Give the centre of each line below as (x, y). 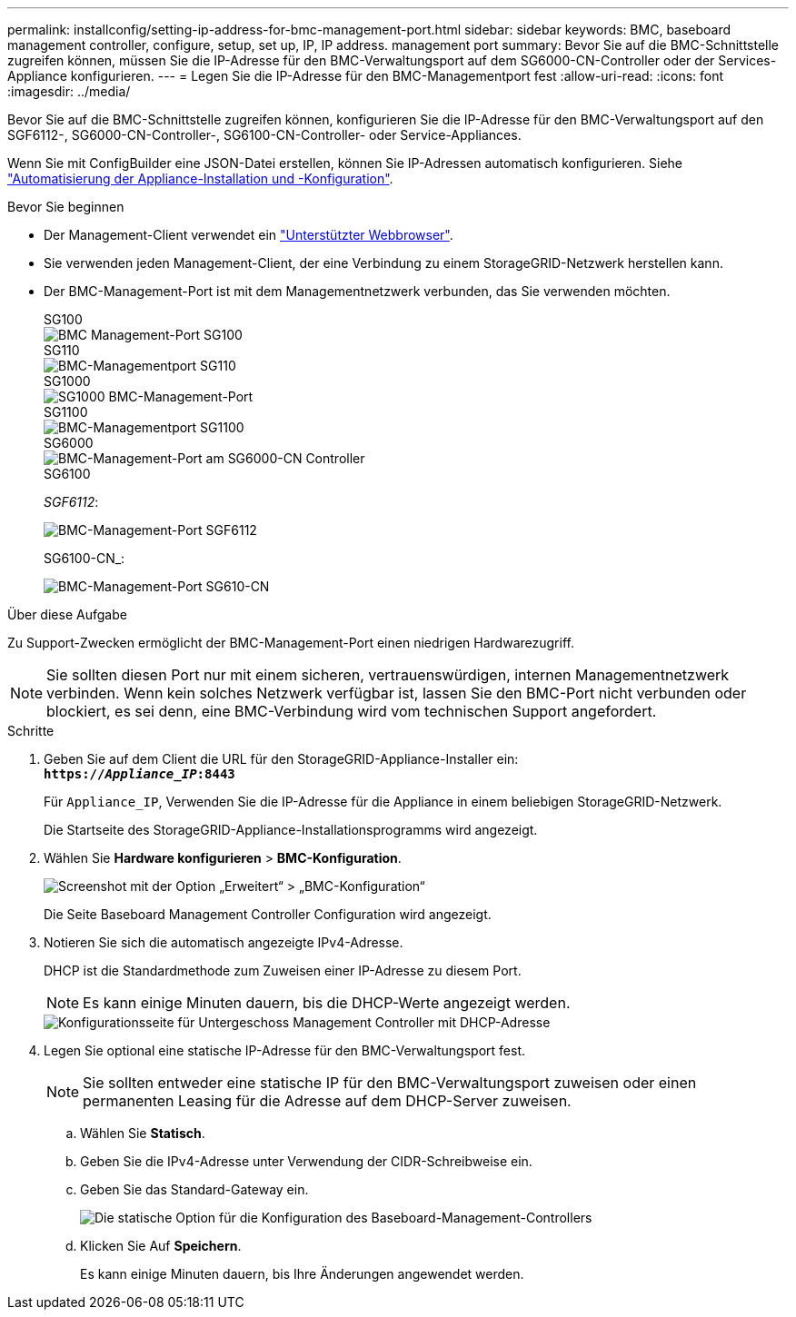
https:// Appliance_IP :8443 (139, 774)
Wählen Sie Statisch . (143, 1133)
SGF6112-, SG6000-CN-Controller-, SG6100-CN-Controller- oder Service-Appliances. (264, 135)
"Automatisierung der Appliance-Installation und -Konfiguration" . (200, 178)
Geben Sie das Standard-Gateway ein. (194, 1189)
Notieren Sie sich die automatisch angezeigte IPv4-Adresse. (224, 942)
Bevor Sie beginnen (66, 207)
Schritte (31, 731)
